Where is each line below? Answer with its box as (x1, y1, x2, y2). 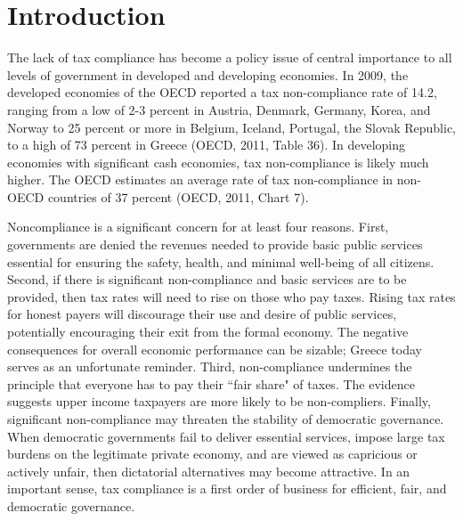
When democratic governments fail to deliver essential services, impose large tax (7, 427, 445, 445)
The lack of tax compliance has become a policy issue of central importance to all (7, 48, 452, 67)
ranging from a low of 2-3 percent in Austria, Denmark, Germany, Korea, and (7, 100, 431, 118)
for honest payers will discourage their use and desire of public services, (7, 305, 397, 323)
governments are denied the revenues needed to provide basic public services (7, 235, 423, 254)
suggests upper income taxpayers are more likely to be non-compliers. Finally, (7, 392, 431, 411)
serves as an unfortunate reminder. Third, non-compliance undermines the (7, 357, 412, 376)
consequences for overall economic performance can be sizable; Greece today (7, 339, 422, 358)
